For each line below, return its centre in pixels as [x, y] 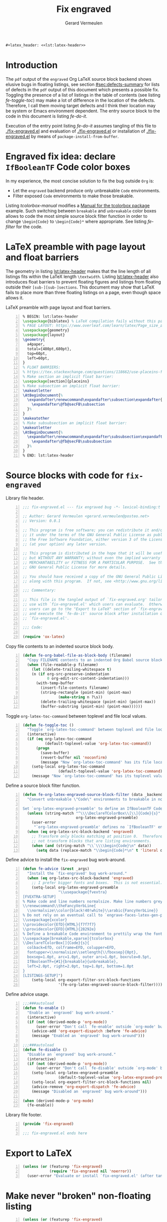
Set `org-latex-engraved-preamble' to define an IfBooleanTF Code [93, 808]
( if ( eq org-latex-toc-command [59, 739]
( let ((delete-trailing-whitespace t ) [72, 669]
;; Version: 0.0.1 [42, 521]
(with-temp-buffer [55, 683]
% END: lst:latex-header [48, 455]
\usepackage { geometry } [46, 330]
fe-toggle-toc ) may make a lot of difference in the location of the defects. [81, 100]
